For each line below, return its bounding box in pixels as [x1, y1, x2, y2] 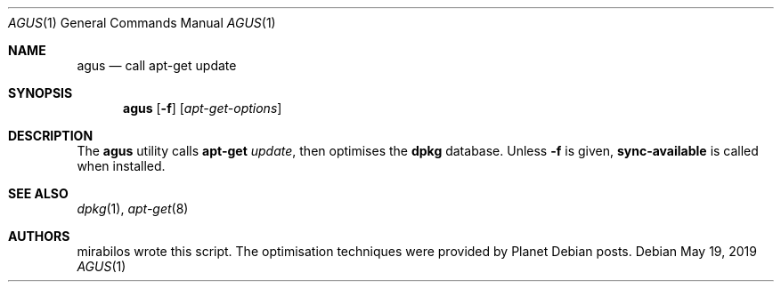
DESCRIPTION [8, 128, 94, 143]
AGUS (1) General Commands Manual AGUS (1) [8, 15, 276, 30]
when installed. [77, 158, 166, 173]
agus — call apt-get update [77, 58, 237, 73]
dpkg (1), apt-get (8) [77, 201, 189, 216]
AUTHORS [8, 229, 70, 244]
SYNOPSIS [8, 85, 73, 100]
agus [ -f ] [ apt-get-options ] [123, 100, 282, 116]
